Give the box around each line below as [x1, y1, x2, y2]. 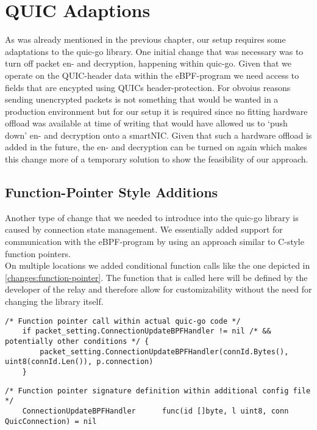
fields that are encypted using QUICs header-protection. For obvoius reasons [5, 81, 291, 93]
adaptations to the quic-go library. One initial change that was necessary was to [5, 45, 304, 57]
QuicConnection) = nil [5, 417, 97, 426]
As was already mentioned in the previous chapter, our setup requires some [5, 33, 286, 46]
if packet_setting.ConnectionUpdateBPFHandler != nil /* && [22, 327, 271, 336]
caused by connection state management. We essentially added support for [5, 223, 283, 236]
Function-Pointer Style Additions [5, 183, 218, 202]
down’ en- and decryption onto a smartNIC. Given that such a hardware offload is [5, 128, 312, 141]
